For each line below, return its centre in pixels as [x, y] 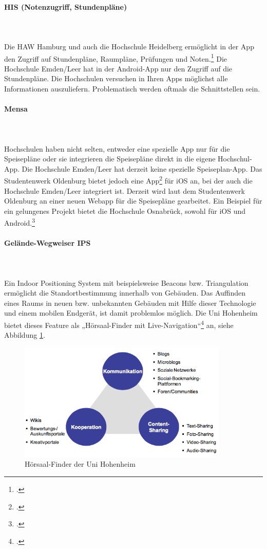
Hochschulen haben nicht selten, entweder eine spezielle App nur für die [117, 148]
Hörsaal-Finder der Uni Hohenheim [80, 464]
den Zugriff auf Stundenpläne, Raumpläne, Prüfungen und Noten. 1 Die [116, 58]
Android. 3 [20, 222]
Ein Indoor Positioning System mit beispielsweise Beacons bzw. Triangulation [126, 282]
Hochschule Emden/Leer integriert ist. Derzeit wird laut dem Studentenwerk [125, 190]
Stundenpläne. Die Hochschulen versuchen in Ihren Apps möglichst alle [116, 78]
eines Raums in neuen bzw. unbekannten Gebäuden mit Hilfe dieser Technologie [130, 303]
